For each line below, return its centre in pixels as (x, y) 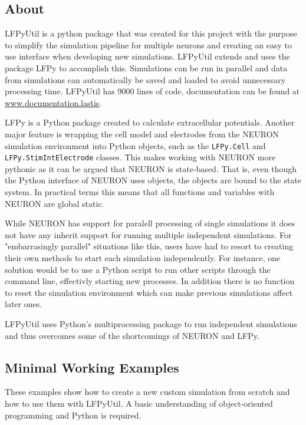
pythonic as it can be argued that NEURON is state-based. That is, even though (151, 168)
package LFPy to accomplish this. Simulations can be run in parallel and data (146, 67)
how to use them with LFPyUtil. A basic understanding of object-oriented (139, 403)
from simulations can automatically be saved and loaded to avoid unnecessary (145, 79)
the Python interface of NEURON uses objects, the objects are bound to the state (153, 180)
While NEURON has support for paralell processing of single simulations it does (150, 223)
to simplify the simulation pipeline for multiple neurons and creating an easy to (148, 45)
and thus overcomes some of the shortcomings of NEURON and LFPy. (132, 335)
